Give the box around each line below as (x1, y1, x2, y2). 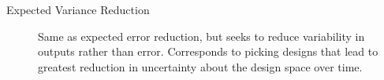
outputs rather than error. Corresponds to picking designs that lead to (38, 43, 378, 60)
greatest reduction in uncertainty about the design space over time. (38, 58, 363, 75)
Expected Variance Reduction (6, 2, 150, 17)
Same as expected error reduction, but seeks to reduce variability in (38, 27, 365, 44)
